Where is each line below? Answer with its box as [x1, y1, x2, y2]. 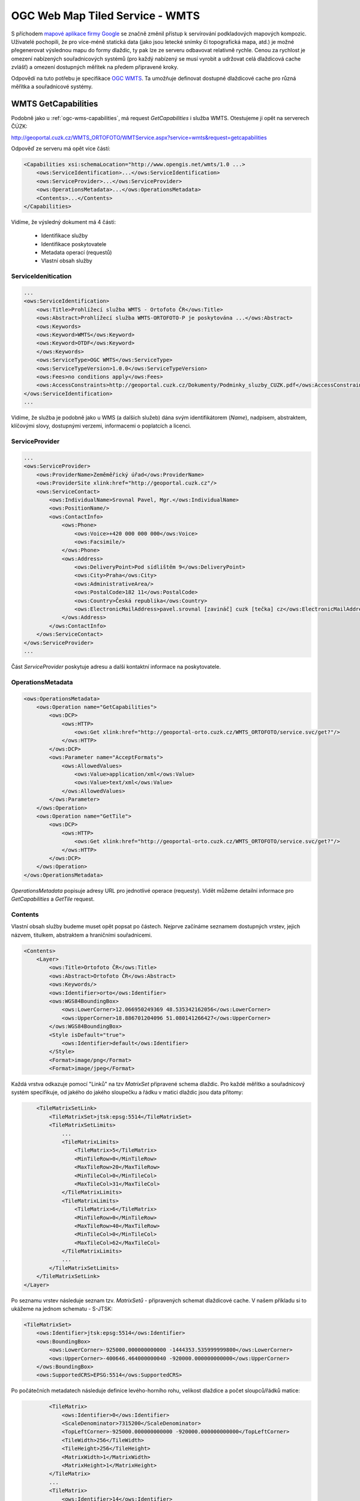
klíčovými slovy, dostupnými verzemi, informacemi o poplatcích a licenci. [11, 422, 191, 429]
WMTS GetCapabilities [11, 98, 98, 109]
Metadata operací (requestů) [41, 249, 112, 256]
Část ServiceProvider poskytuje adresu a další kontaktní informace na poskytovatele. [11, 663, 221, 670]
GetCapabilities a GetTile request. [11, 895, 95, 903]
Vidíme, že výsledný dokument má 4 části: [11, 218, 116, 225]
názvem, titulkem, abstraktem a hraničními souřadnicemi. [11, 931, 152, 938]
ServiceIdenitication [11, 272, 72, 280]
